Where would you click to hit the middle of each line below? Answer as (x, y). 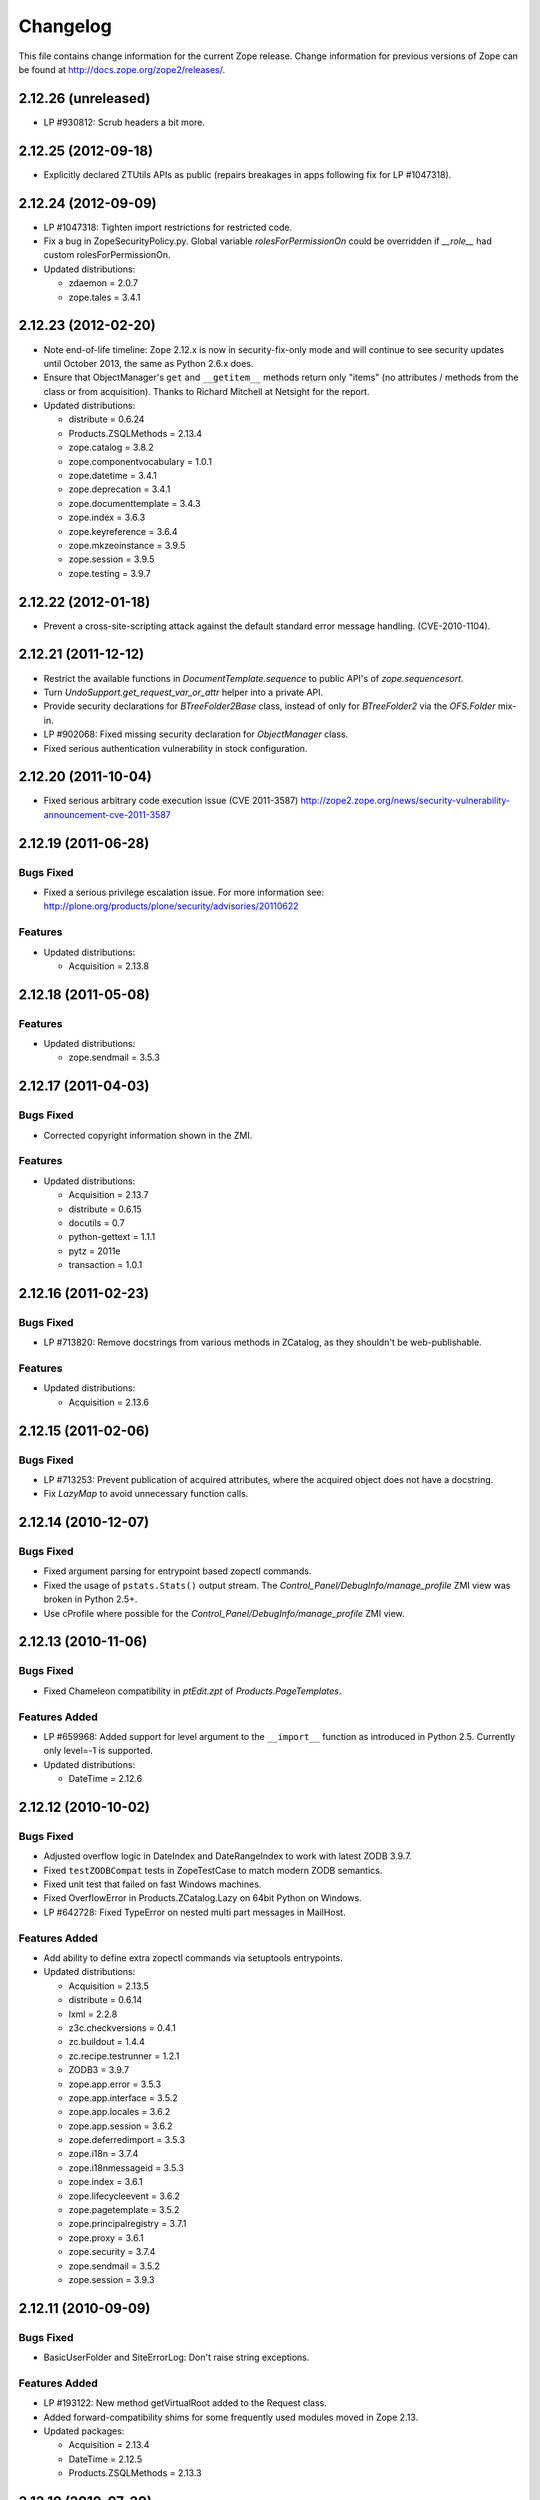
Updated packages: (84, 2431)
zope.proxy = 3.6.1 (106, 2237)
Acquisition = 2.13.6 (109, 1402)
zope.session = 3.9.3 (111, 2279)
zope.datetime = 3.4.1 (112, 476)
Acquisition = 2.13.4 (109, 2445)
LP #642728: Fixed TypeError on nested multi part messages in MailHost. (194, 1912)
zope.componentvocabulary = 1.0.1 (140, 461)
